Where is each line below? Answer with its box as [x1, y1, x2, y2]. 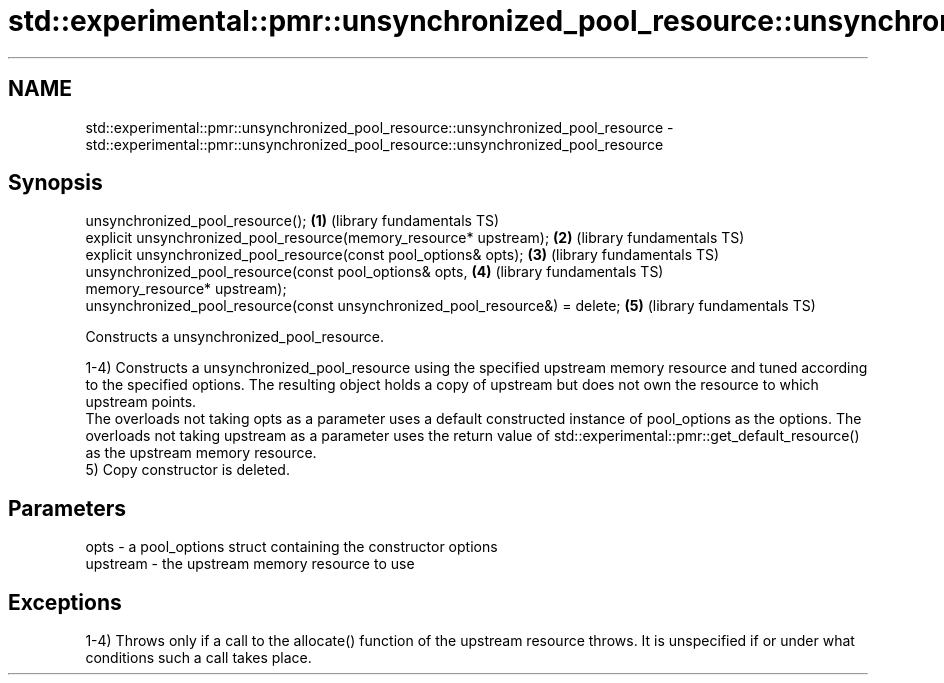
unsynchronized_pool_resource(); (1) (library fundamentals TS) [85, 212, 500, 230]
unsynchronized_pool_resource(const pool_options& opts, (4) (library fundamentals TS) [85, 263, 664, 281]
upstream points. [85, 393, 197, 411]
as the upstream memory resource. [85, 444, 317, 462]
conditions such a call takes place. [85, 649, 312, 667]
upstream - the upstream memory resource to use [85, 555, 415, 573]
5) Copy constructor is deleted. [85, 461, 290, 479]
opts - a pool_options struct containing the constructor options [85, 538, 498, 556]
